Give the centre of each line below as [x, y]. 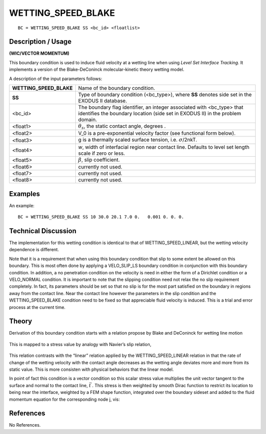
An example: [22, 206]
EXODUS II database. [103, 101]
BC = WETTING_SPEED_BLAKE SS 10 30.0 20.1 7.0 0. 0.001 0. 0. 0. [101, 217]
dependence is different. [34, 250]
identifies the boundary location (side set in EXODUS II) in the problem [160, 114]
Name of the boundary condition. [116, 88]
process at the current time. [37, 307]
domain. [87, 120]
